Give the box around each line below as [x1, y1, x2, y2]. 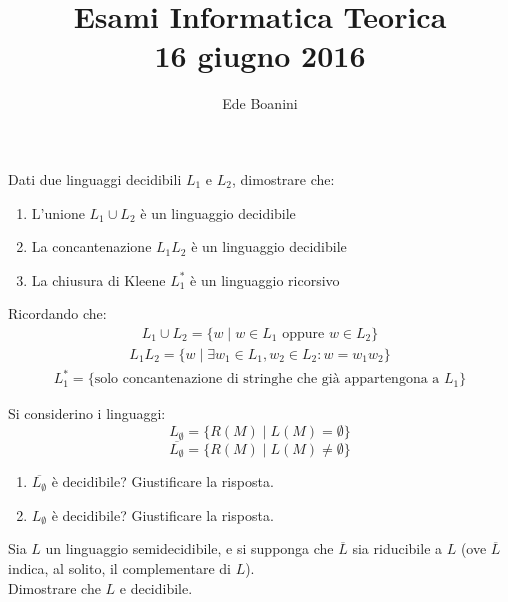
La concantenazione [31, 236, 152, 257]
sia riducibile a [352, 538, 443, 559]
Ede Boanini [222, 93, 298, 114]
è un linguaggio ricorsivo [190, 269, 340, 290]
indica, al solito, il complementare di [8, 557, 231, 578]
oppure [282, 326, 325, 341]
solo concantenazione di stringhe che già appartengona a [94, 372, 440, 387]
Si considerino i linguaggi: [8, 403, 166, 424]
